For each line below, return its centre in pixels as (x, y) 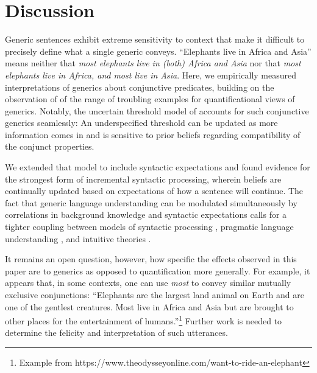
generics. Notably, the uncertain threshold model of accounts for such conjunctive (157, 110)
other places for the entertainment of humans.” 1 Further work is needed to (144, 320)
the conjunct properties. (50, 146)
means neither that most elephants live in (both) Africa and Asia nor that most (153, 63)
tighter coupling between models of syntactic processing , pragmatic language (149, 227)
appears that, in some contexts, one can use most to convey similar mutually (148, 283)
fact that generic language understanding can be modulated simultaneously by (151, 202)
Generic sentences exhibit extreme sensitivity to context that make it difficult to (155, 39)
